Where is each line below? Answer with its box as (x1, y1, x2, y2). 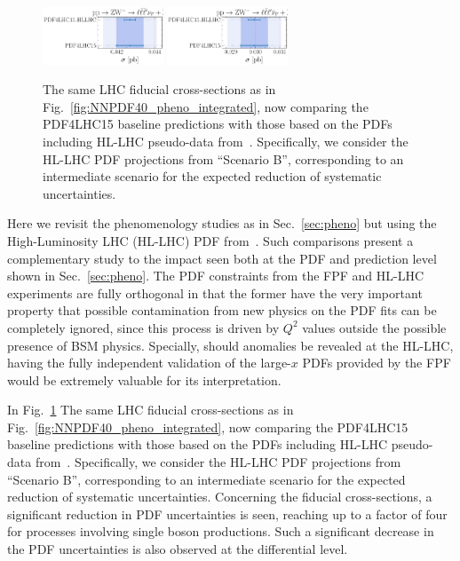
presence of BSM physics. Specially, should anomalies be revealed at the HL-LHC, (7, 336, 454, 354)
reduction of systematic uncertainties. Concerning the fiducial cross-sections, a (7, 487, 432, 506)
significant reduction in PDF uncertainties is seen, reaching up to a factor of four (7, 504, 448, 523)
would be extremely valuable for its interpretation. (7, 370, 282, 389)
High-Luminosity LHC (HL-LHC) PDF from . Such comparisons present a (7, 231, 414, 249)
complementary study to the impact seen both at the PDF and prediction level (7, 249, 437, 267)
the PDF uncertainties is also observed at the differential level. (7, 540, 348, 558)
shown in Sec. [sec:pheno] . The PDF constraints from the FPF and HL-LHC (7, 266, 424, 285)
